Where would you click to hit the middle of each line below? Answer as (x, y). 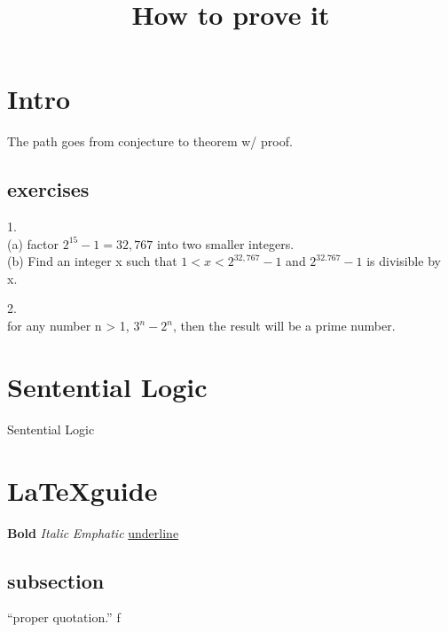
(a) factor (33, 243)
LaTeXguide (83, 490)
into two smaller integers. (225, 243)
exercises (48, 189)
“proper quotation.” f (64, 617)
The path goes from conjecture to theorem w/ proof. (150, 141)
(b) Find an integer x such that (92, 261)
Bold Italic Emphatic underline (93, 532)
